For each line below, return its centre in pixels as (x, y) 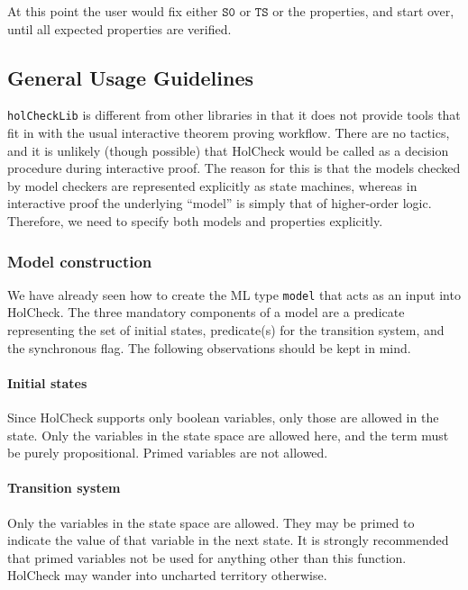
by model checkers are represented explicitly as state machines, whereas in (212, 185)
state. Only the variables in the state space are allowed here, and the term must (228, 435)
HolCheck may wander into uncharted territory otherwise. (167, 575)
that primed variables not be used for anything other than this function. (207, 557)
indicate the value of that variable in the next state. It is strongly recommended (228, 540)
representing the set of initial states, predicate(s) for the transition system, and (226, 330)
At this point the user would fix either (113, 11)
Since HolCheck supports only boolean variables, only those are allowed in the (223, 418)
